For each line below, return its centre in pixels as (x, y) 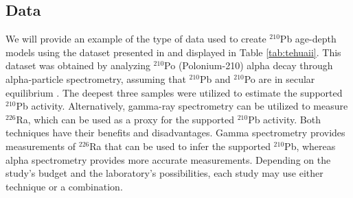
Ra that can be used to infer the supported (180, 146)
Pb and (215, 78)
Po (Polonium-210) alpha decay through (249, 65)
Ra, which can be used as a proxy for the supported (125, 119)
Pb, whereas (310, 146)
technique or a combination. (64, 186)
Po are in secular (280, 78)
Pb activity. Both (284, 119)
